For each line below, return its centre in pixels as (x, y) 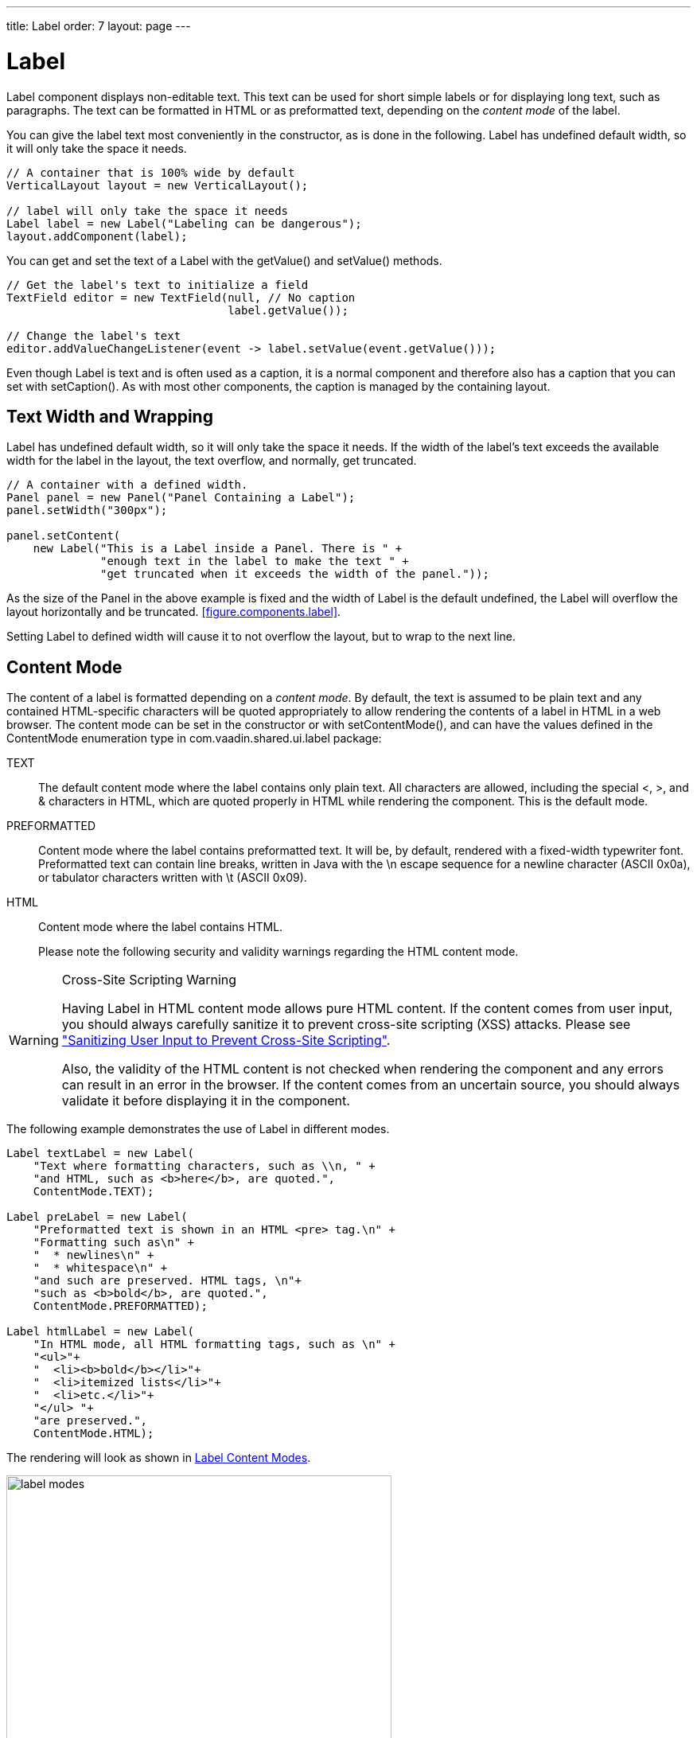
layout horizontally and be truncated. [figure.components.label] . (174, 612)
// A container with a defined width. (127, 485)
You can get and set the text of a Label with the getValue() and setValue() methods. (224, 260)
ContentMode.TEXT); (93, 1192)
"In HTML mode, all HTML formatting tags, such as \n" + (214, 1344)
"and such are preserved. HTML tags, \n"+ (167, 1281)
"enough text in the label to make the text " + (255, 561)
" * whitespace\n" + (100, 1268)
